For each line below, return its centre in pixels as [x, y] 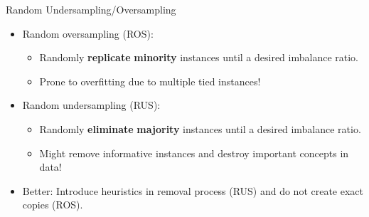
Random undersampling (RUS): [91, 105]
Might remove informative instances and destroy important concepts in [194, 153]
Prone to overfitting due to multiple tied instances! [150, 81]
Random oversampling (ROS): [88, 33]
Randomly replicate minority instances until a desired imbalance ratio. [199, 57]
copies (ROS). [53, 205]
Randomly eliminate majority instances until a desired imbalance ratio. [200, 128]
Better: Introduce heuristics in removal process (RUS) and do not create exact [193, 190]
